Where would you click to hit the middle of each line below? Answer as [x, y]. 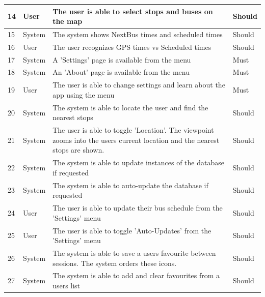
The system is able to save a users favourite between [134, 253]
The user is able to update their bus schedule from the [138, 208]
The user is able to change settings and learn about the [139, 85]
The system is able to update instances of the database [138, 162]
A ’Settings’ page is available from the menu [122, 59]
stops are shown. [78, 150]
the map [68, 21]
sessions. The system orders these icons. [115, 263]
